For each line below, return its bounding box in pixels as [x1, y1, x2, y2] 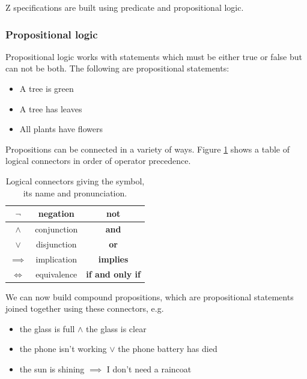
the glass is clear [86, 322, 147, 335]
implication [35, 252, 77, 265]
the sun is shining [19, 363, 85, 375]
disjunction [36, 237, 77, 250]
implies [98, 252, 129, 265]
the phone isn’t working [19, 342, 107, 355]
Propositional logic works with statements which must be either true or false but [5, 50, 302, 62]
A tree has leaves [19, 102, 82, 115]
